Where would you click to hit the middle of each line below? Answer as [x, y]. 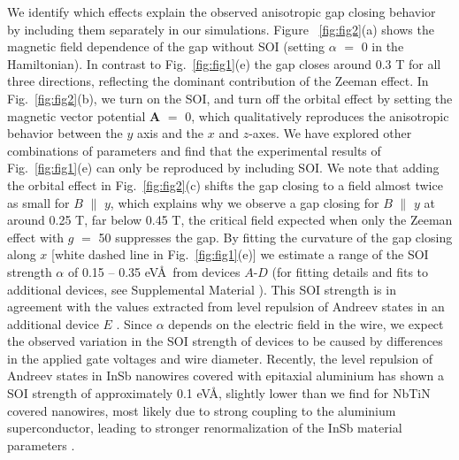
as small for [38, 202]
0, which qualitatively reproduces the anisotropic [317, 115]
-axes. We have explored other [330, 133]
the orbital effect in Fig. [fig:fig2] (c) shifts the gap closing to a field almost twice [225, 184]
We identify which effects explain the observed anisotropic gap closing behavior [222, 11]
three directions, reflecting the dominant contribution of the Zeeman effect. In [218, 81]
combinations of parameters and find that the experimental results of [194, 150]
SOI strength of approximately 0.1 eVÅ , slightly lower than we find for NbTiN [219, 393]
